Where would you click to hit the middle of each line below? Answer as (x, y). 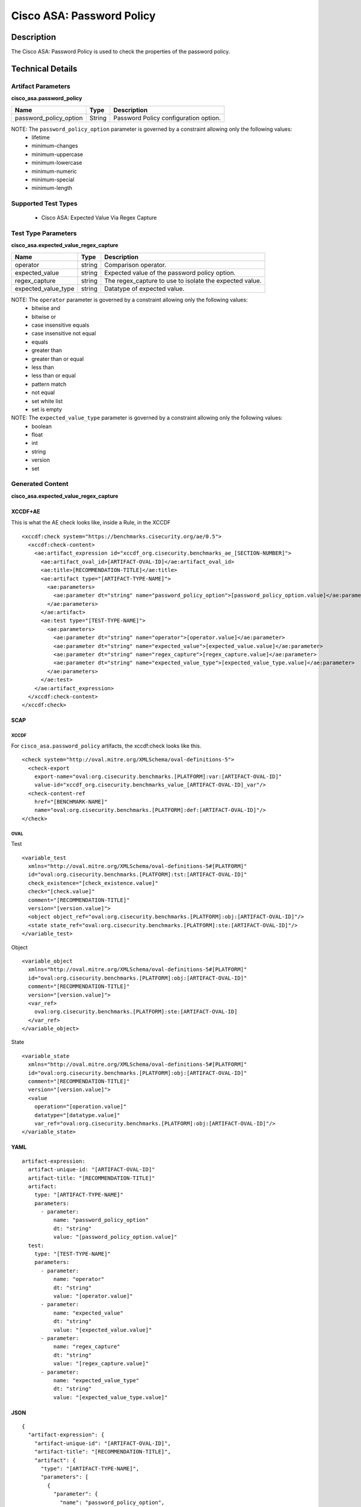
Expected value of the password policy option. (170, 272)
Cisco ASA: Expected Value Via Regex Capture (99, 218)
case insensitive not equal (64, 333)
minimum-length (52, 188)
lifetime (41, 137)
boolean (42, 426)
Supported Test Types (44, 204)
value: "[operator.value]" (93, 1296)
